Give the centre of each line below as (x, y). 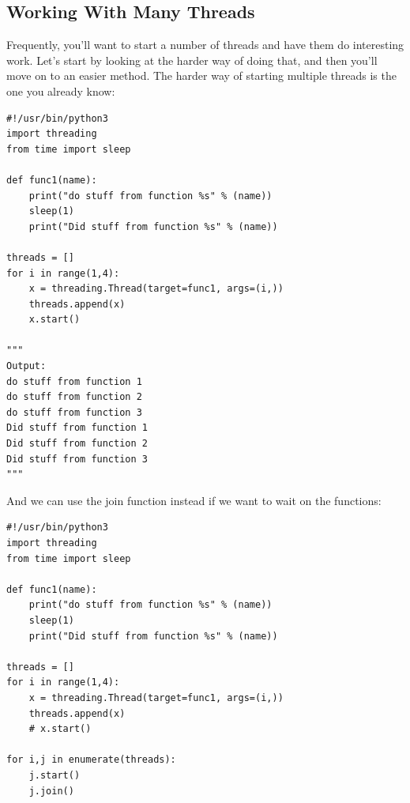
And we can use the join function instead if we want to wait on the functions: (194, 500)
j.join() (51, 791)
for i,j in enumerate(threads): (91, 760)
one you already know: (61, 90)
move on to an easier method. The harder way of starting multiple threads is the (201, 75)
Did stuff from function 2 (77, 444)
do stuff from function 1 (74, 381)
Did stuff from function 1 (77, 428)
